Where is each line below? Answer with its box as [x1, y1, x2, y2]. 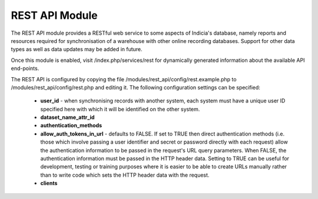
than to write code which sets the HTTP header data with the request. [40, 171, 210, 178]
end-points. [11, 65, 39, 72]
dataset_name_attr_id [40, 114, 95, 121]
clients [40, 180, 58, 187]
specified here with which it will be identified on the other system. [40, 105, 200, 112]
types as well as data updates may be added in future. [11, 46, 143, 53]
